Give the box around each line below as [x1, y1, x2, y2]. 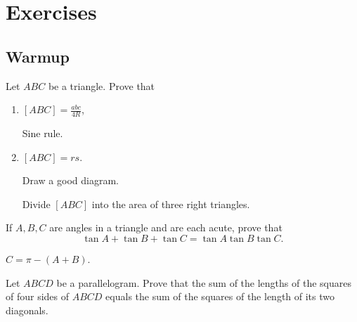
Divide [22, 196, 51, 211]
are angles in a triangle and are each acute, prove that [49, 220, 283, 235]
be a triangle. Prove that [48, 78, 155, 93]
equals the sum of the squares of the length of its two [105, 289, 335, 304]
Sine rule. [22, 126, 63, 140]
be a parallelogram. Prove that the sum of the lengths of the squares [56, 275, 351, 290]
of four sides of [6, 289, 70, 304]
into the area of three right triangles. [91, 196, 250, 211]
